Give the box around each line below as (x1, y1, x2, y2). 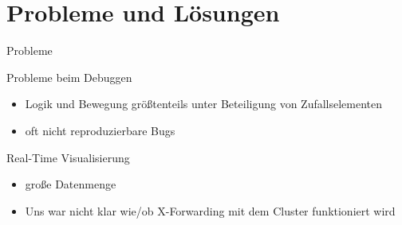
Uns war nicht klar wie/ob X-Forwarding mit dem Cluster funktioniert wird (25, 202, 396, 219)
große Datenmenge (25, 176, 116, 192)
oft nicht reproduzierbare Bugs (25, 122, 175, 138)
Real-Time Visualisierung (6, 149, 130, 165)
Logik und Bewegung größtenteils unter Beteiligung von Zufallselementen (25, 95, 383, 112)
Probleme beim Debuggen (6, 68, 132, 85)
